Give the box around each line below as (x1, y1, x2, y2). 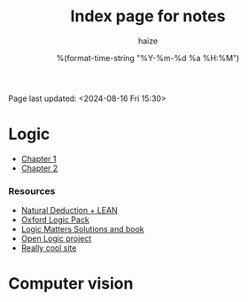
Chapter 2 (20, 162, 58, 174)
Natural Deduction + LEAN (20, 205, 118, 216)
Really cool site (20, 243, 77, 253)
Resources (8, 184, 56, 197)
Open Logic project (20, 233, 92, 244)
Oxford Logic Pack (20, 214, 89, 225)
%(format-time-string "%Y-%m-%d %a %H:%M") (56, 52, 240, 63)
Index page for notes (70, 6, 226, 27)
